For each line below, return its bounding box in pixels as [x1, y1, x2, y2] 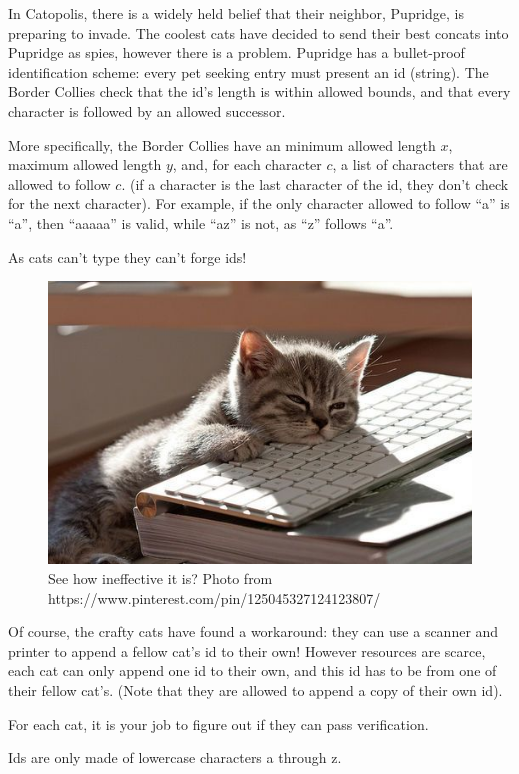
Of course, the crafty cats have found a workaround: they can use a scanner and [8, 621, 499, 642]
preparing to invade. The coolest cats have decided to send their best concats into [8, 22, 509, 43]
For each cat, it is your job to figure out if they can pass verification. [8, 713, 429, 734]
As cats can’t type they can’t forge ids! [8, 246, 247, 267]
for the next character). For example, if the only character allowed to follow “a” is [8, 193, 510, 214]
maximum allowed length [8, 154, 162, 175]
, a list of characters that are [332, 154, 508, 175]
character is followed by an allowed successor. [8, 100, 286, 121]
